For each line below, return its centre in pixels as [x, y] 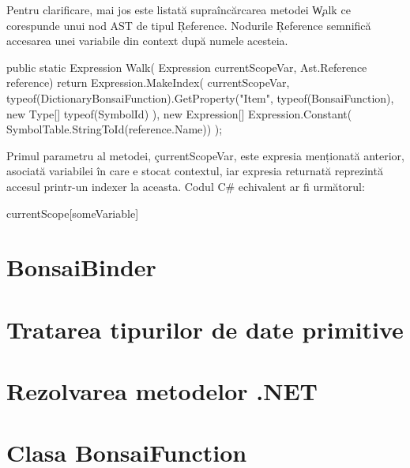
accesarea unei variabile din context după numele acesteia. [147, 41]
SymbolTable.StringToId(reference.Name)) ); [115, 129]
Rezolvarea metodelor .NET [162, 391]
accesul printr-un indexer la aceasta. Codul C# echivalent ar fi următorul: [186, 186]
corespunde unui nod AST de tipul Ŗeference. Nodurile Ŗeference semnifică [189, 25]
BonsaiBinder [81, 267]
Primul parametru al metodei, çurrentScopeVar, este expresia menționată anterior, [205, 155]
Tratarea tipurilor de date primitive [205, 329]
